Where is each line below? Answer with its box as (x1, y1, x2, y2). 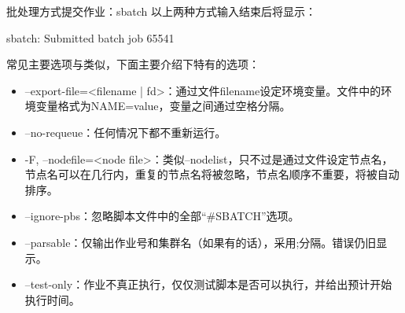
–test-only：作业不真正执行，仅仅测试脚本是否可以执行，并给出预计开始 (24, 276, 392, 293)
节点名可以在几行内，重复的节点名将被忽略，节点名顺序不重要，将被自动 (24, 166, 399, 182)
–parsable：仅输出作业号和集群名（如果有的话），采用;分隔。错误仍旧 (24, 234, 377, 250)
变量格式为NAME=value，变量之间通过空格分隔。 (35, 98, 291, 114)
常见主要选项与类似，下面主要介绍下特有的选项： (6, 56, 260, 72)
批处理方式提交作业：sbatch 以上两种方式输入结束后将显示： (6, 3, 317, 19)
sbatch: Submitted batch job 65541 (6, 29, 175, 46)
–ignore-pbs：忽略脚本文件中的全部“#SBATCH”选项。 (24, 208, 300, 224)
